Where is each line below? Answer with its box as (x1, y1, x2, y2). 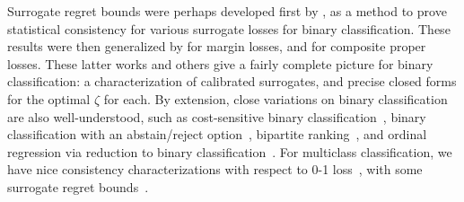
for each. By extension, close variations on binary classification (103, 89, 448, 108)
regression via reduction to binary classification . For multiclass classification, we (7, 142, 452, 161)
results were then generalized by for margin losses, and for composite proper (7, 37, 426, 56)
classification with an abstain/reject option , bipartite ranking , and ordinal (7, 125, 427, 144)
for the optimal (7, 89, 91, 108)
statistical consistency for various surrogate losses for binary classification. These (7, 19, 451, 38)
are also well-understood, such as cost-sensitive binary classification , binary (7, 107, 426, 126)
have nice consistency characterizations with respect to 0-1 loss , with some (7, 160, 423, 179)
